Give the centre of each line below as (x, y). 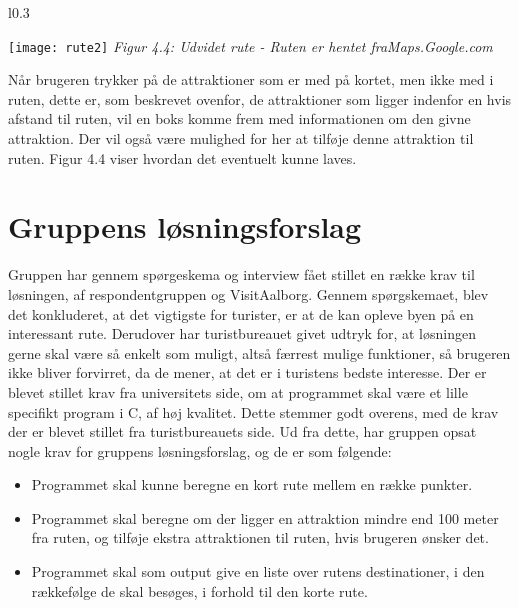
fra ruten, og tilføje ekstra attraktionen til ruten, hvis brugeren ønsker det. (260, 537)
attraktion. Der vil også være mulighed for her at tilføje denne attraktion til (241, 138)
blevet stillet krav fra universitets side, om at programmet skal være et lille (238, 391)
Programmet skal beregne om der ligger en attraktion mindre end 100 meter (265, 517)
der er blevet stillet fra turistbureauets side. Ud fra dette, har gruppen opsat (242, 431)
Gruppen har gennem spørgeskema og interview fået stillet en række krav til (241, 274)
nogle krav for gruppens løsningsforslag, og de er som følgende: (200, 450)
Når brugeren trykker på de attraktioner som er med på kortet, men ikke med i (251, 79)
